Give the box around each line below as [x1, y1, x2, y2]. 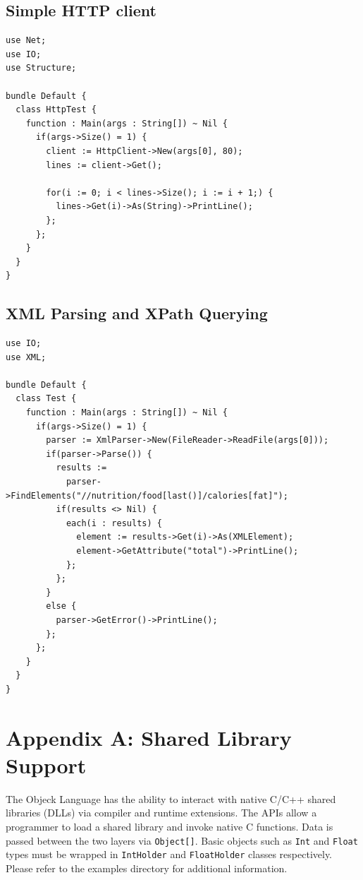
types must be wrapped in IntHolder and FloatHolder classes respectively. [6, 847, 332, 862]
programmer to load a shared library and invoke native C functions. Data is [6, 819, 333, 834]
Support [6, 750, 87, 779]
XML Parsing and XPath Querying [6, 302, 268, 324]
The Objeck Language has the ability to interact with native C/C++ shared [6, 791, 336, 806]
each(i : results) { [66, 518, 162, 528]
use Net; [6, 35, 47, 46]
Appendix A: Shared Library [6, 723, 292, 751]
